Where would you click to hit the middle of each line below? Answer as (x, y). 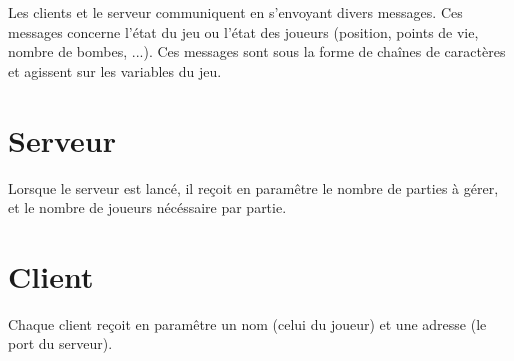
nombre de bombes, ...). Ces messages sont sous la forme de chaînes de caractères (257, 51)
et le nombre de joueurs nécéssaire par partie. (147, 207)
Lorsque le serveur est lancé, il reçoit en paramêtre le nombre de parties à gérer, (253, 187)
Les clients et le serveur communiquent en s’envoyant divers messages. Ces (235, 12)
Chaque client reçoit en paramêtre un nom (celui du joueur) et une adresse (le (247, 323)
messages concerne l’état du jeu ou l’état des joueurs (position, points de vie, (243, 31)
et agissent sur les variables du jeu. (115, 70)
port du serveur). (60, 343)
